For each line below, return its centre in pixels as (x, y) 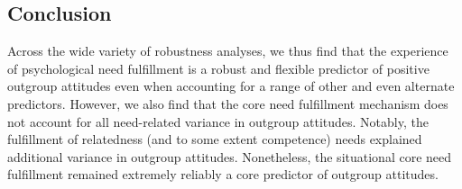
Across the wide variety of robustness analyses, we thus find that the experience (228, 51)
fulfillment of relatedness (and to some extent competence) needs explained (215, 139)
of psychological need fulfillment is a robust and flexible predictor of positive (218, 68)
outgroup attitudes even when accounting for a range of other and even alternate (231, 86)
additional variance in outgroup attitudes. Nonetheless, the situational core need (230, 156)
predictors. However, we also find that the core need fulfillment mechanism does (228, 103)
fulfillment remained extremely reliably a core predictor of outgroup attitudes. (223, 174)
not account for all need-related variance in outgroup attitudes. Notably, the (218, 121)
